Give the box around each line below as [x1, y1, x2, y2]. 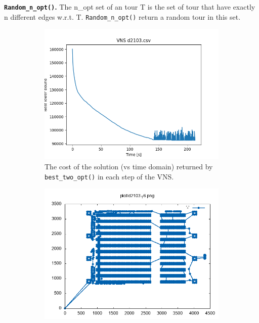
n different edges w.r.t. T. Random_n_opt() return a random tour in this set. [4, 11, 241, 22]
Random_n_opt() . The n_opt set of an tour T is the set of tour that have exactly [4, 2, 255, 12]
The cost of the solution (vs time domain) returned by [45, 161, 213, 171]
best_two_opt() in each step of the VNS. [45, 171, 174, 181]
